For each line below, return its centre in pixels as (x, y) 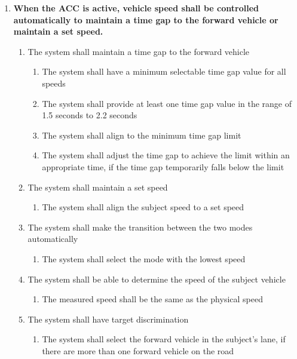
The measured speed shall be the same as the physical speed (152, 299)
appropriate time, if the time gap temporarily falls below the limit (163, 166)
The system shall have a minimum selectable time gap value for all (164, 71)
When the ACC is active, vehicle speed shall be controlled (136, 8)
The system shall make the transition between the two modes (140, 227)
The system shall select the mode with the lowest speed (144, 258)
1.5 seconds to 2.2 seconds (90, 115)
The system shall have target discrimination (108, 319)
